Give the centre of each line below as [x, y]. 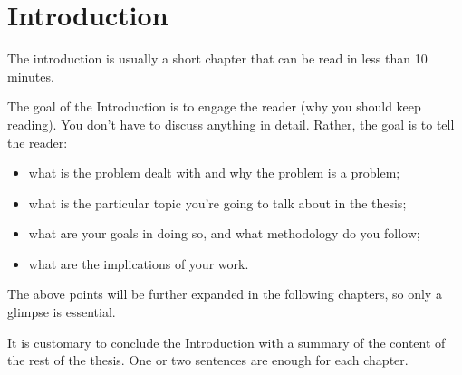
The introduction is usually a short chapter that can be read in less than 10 [217, 58]
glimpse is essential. [62, 312]
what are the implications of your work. [139, 263]
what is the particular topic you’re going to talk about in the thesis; [217, 202]
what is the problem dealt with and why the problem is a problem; [214, 173]
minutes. [31, 76]
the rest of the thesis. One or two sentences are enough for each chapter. [208, 360]
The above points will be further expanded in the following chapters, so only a [225, 294]
